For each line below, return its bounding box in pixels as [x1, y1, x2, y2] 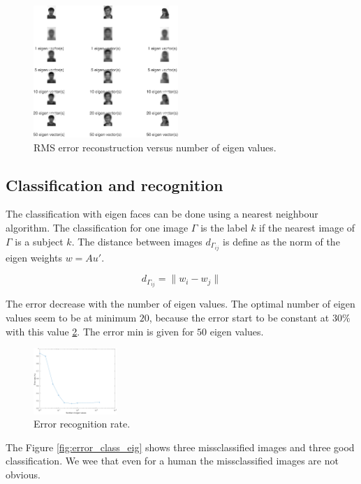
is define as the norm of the [223, 234, 340, 248]
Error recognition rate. [34, 416, 131, 431]
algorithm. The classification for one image [6, 220, 189, 234]
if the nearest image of [259, 220, 355, 234]
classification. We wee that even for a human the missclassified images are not [6, 453, 339, 468]
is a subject [15, 234, 64, 248]
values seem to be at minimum [6, 310, 137, 324]
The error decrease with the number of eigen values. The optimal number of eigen [6, 296, 355, 311]
